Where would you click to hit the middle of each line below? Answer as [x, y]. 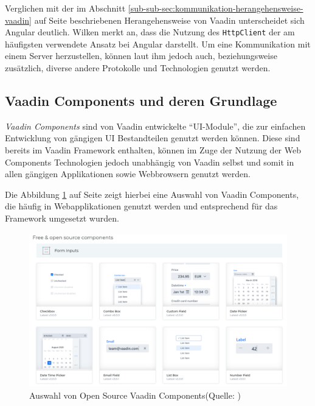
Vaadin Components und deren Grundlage [141, 101]
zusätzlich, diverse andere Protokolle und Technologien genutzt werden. [138, 68]
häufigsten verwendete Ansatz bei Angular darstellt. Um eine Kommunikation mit [158, 44]
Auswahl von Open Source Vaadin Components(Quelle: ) [135, 395]
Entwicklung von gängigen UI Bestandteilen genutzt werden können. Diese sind [153, 138]
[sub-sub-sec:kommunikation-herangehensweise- [216, 8]
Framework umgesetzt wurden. [62, 218]
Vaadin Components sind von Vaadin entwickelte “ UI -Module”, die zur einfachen [155, 126]
